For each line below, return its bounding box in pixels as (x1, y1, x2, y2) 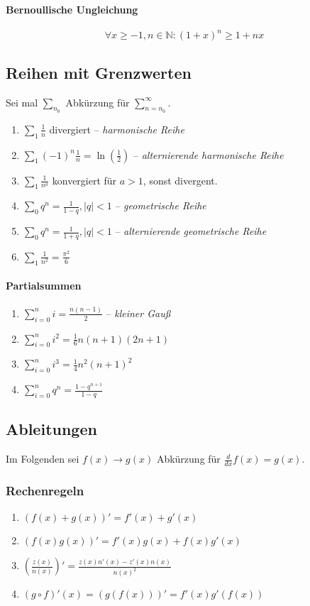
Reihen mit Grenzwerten (6, 61, 192, 83)
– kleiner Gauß (106, 305, 171, 320)
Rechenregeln (6, 482, 84, 500)
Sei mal (6, 94, 38, 109)
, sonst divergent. (143, 172, 218, 187)
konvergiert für (52, 172, 117, 187)
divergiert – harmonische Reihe (49, 121, 184, 136)
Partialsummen (6, 278, 82, 293)
